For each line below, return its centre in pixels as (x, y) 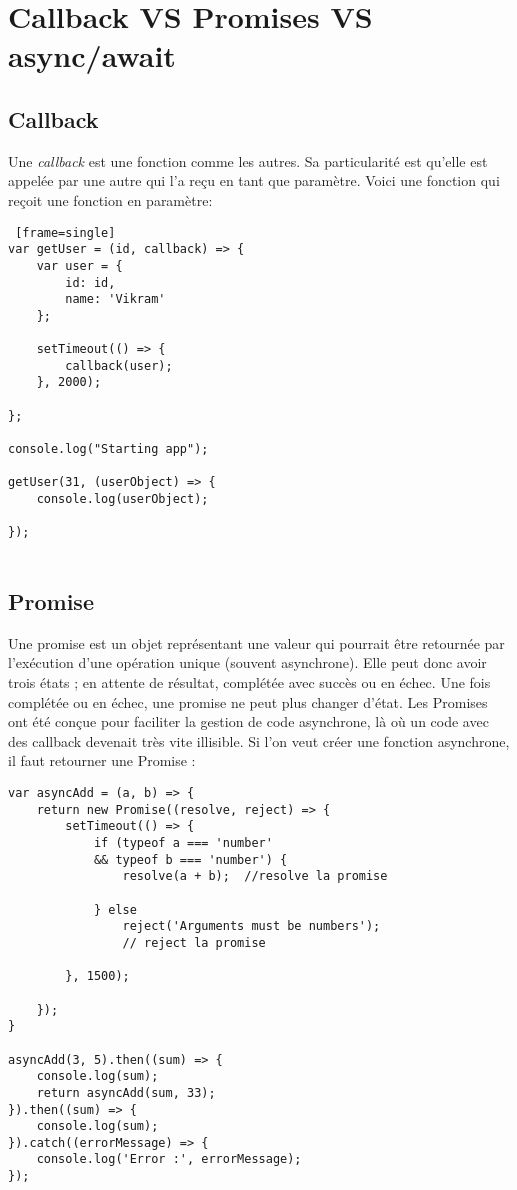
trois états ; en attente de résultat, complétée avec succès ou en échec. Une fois (249, 682)
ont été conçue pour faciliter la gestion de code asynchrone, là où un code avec (248, 721)
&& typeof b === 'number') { (190, 859)
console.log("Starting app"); (108, 449)
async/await (92, 55)
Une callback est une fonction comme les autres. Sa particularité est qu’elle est (248, 160)
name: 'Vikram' (115, 299)
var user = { (79, 265)
